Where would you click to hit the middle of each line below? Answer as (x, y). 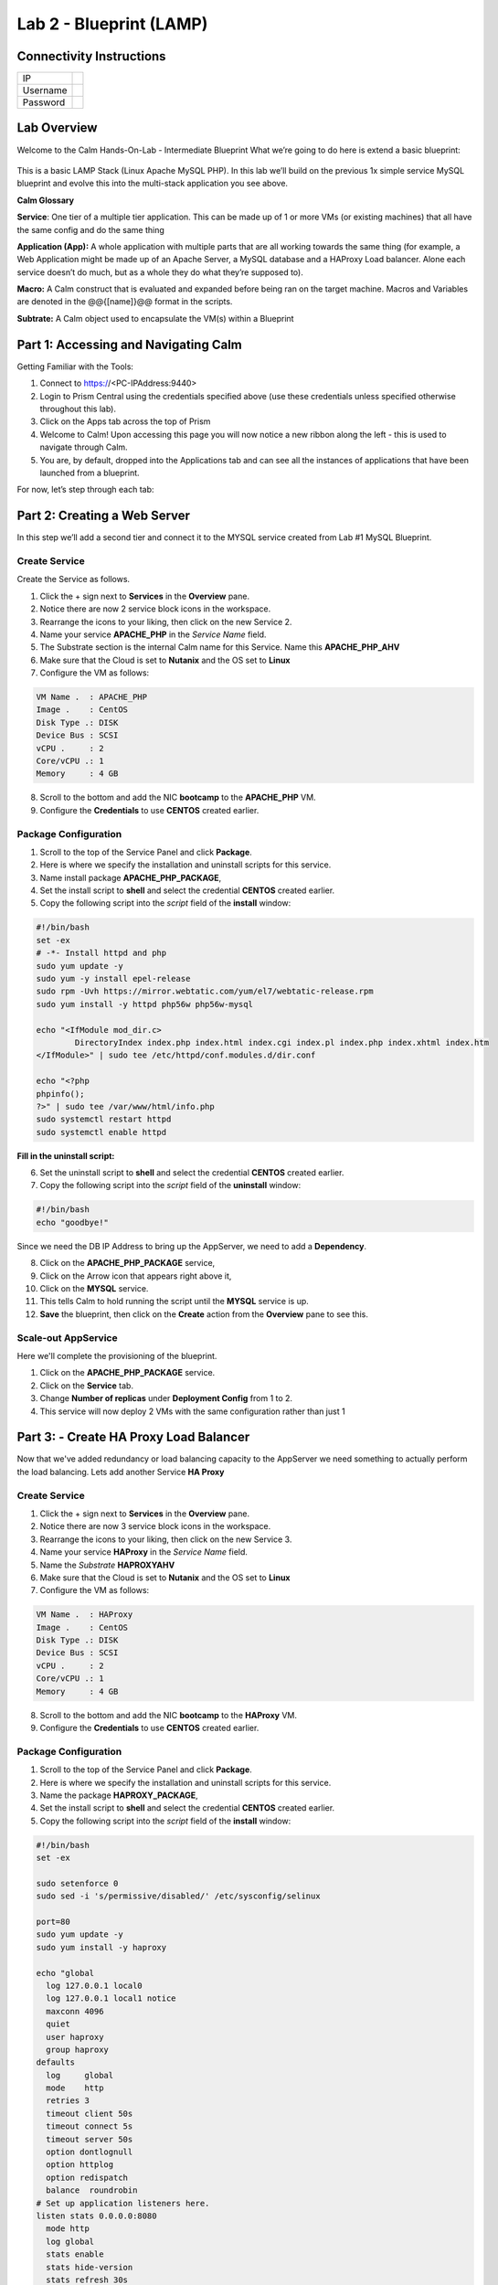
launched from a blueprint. (90, 473)
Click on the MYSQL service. (94, 1289)
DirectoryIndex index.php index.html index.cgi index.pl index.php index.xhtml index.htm (281, 1042)
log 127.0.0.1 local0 (95, 1985)
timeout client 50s (90, 2113)
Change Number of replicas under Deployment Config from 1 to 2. (166, 1398)
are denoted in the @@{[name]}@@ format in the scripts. (125, 302)
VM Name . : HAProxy (85, 1615)
